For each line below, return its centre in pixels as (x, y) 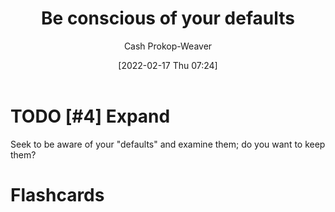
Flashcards (57, 194)
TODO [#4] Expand (90, 116)
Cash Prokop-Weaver (168, 46)
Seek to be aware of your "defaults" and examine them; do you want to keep (168, 144)
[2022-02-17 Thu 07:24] (168, 65)
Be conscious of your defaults (168, 18)
